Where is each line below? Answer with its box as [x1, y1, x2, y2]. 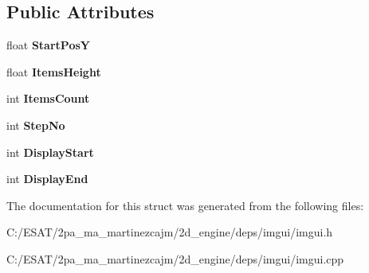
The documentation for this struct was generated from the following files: [6, 197, 364, 213]
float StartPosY [6, 37, 90, 53]
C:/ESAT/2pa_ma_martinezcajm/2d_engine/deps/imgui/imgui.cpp [6, 250, 344, 267]
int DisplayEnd [6, 170, 88, 187]
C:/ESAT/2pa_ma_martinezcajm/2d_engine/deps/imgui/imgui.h [6, 224, 333, 240]
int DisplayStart [6, 143, 94, 160]
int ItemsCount [6, 90, 90, 107]
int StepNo [6, 116, 65, 133]
